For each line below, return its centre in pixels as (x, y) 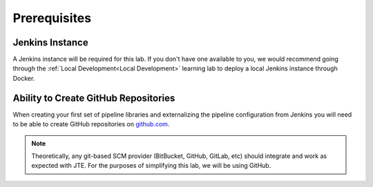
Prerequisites (52, 18)
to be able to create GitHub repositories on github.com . (91, 124)
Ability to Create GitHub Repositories (94, 98)
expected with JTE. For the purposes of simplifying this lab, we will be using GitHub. (151, 166)
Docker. (24, 78)
